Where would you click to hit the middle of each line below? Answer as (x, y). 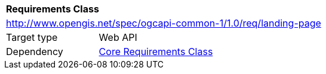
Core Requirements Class (156, 52)
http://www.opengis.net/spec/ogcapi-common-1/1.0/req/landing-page (164, 23)
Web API (118, 37)
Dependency (35, 52)
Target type (32, 37)
